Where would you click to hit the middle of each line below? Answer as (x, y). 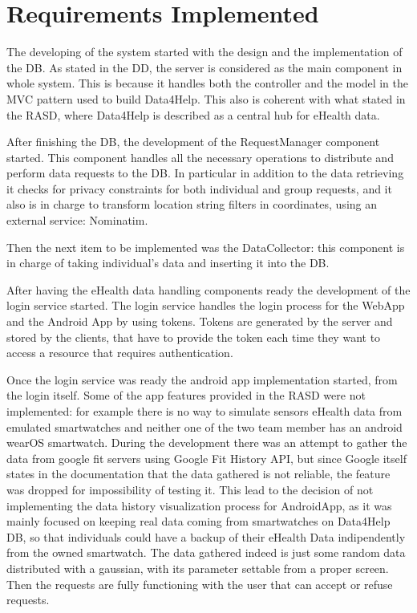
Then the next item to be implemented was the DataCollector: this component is (206, 247)
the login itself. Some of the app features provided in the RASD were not (186, 395)
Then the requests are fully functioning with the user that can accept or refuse (200, 584)
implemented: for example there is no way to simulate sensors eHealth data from (204, 411)
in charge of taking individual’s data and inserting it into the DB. (168, 263)
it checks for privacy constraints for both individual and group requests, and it (199, 188)
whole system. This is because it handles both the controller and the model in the (208, 83)
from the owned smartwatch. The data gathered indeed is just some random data (206, 552)
